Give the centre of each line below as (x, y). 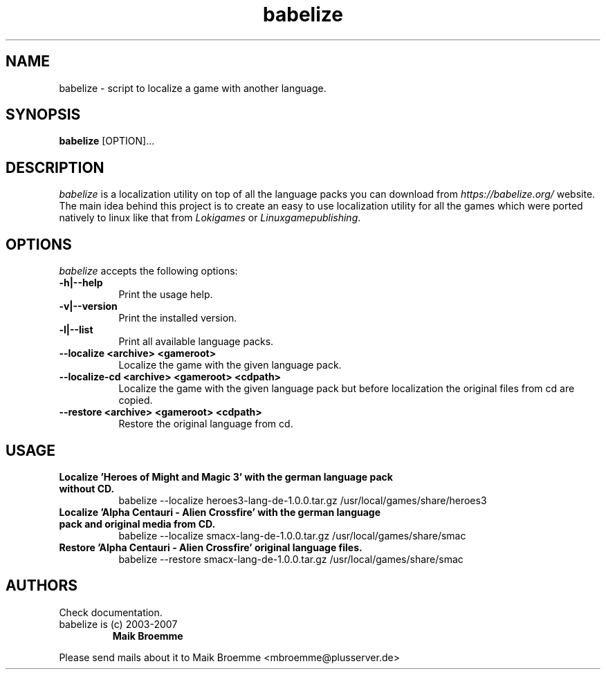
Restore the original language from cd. (206, 424)
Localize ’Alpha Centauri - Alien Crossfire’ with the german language (220, 512)
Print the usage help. (166, 295)
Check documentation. (111, 612)
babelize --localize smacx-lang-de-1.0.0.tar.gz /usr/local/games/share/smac (292, 535)
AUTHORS (42, 586)
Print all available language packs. (196, 342)
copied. (136, 400)
